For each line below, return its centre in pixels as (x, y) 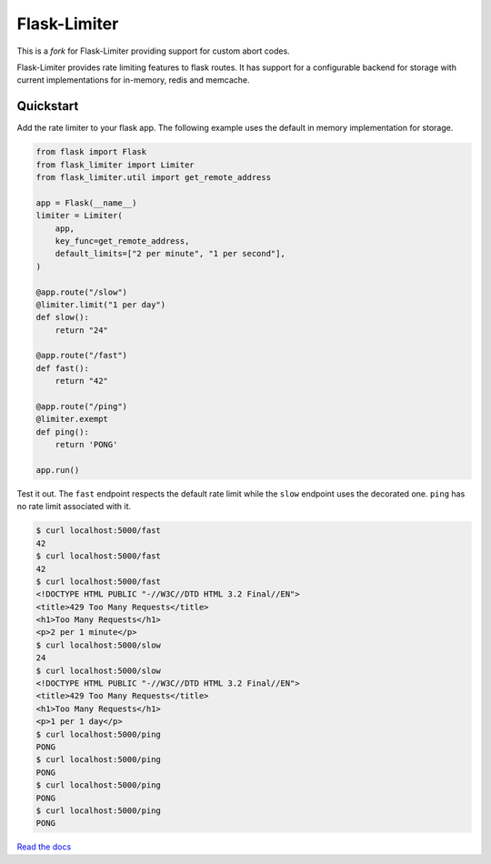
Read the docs (44, 847)
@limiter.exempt (72, 419)
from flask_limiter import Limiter (115, 165)
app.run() (58, 470)
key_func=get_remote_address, (122, 241)
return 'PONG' (86, 445)
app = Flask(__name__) (86, 203)
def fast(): (63, 368)
